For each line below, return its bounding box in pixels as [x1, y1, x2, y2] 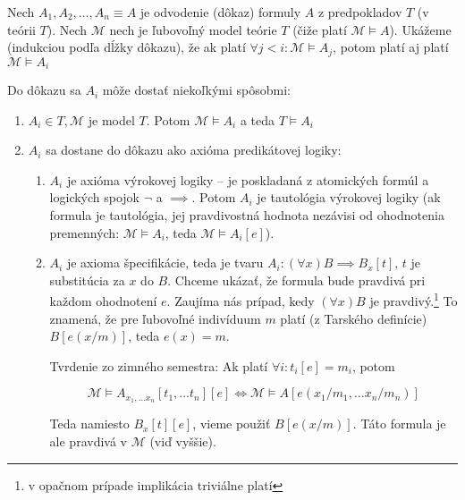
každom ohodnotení [49, 292, 157, 310]
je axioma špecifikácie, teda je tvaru [66, 253, 264, 272]
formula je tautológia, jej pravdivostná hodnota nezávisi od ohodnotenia [49, 206, 444, 225]
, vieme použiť [192, 414, 271, 433]
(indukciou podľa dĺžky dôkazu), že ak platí [7, 38, 246, 56]
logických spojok [49, 188, 140, 207]
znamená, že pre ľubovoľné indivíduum [49, 309, 261, 327]
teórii [7, 20, 36, 38]
